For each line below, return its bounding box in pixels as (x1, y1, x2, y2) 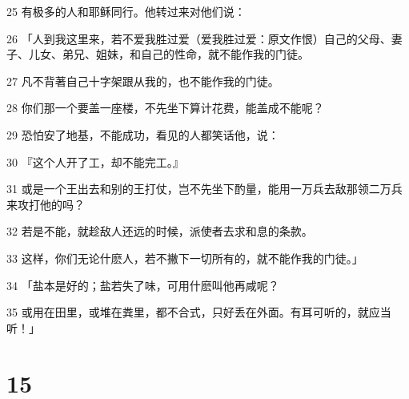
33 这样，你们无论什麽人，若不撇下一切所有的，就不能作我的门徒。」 (6, 249, 363, 266)
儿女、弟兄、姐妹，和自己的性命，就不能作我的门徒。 (28, 46, 309, 62)
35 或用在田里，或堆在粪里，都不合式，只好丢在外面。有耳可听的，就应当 (6, 304, 391, 320)
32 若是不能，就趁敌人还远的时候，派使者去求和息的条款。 (6, 223, 313, 240)
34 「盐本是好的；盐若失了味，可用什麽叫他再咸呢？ (6, 276, 279, 293)
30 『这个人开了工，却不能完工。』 (6, 153, 184, 170)
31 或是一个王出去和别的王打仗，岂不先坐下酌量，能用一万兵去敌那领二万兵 (6, 180, 403, 197)
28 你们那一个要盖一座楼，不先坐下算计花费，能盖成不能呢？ (6, 99, 324, 116)
